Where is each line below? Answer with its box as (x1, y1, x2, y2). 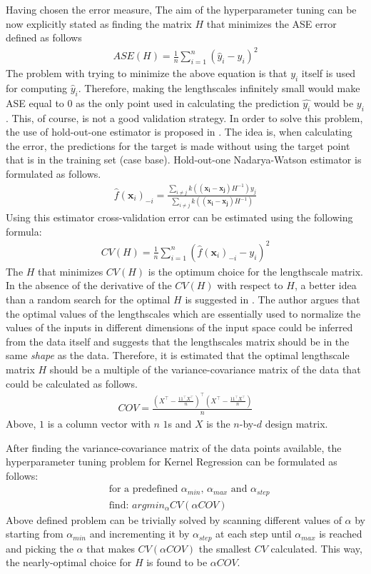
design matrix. (265, 416, 328, 430)
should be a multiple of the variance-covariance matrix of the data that (49, 361, 361, 376)
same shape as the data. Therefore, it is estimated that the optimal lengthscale (6, 348, 350, 363)
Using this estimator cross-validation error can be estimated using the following (6, 210, 353, 225)
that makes (86, 540, 135, 555)
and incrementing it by (89, 526, 190, 541)
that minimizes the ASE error (206, 16, 337, 31)
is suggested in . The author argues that (185, 292, 360, 307)
